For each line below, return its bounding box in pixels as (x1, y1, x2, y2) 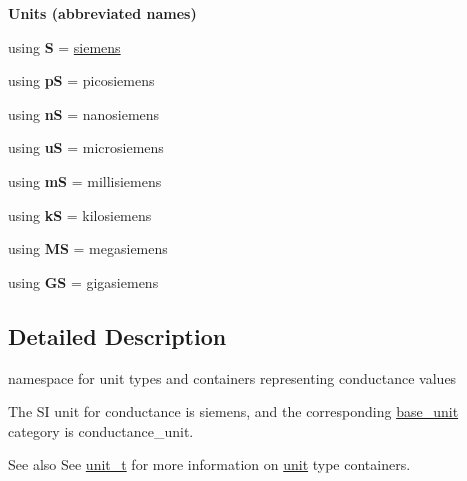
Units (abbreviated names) (8, 3, 197, 23)
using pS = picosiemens (8, 70, 155, 91)
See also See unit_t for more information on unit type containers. (8, 454, 411, 475)
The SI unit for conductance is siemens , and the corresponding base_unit (8, 401, 459, 422)
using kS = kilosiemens (8, 204, 152, 225)
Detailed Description (8, 320, 227, 351)
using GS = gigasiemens (8, 271, 159, 292)
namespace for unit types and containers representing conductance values (8, 367, 457, 388)
